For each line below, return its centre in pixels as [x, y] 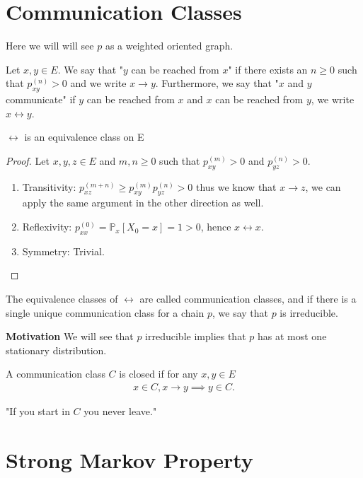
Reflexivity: [47, 227]
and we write [98, 83]
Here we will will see [50, 46]
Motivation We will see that [70, 336]
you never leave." [120, 411]
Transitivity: [49, 186]
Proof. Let [28, 160]
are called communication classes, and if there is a [248, 299]
